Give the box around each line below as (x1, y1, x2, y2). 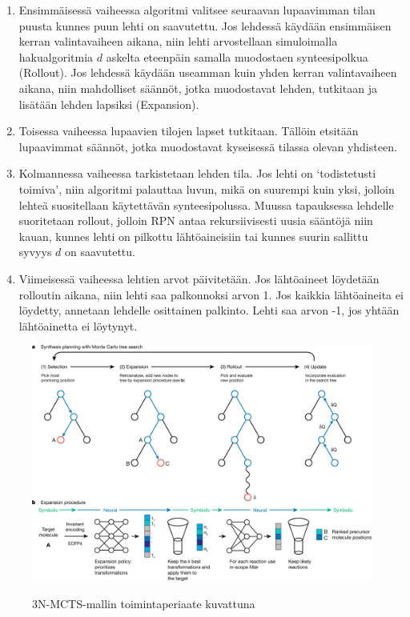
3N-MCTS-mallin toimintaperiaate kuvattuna (32, 595, 255, 611)
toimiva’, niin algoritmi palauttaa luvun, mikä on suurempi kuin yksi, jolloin (18, 180, 395, 197)
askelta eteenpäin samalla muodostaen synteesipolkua (106, 48, 368, 65)
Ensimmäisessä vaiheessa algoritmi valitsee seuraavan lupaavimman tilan (18, 2, 376, 18)
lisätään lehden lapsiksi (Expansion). (18, 95, 199, 112)
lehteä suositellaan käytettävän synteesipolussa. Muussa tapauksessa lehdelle (18, 196, 394, 213)
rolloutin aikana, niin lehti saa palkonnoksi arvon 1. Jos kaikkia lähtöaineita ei (18, 286, 404, 302)
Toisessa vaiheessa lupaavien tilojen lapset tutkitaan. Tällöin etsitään (18, 122, 359, 139)
